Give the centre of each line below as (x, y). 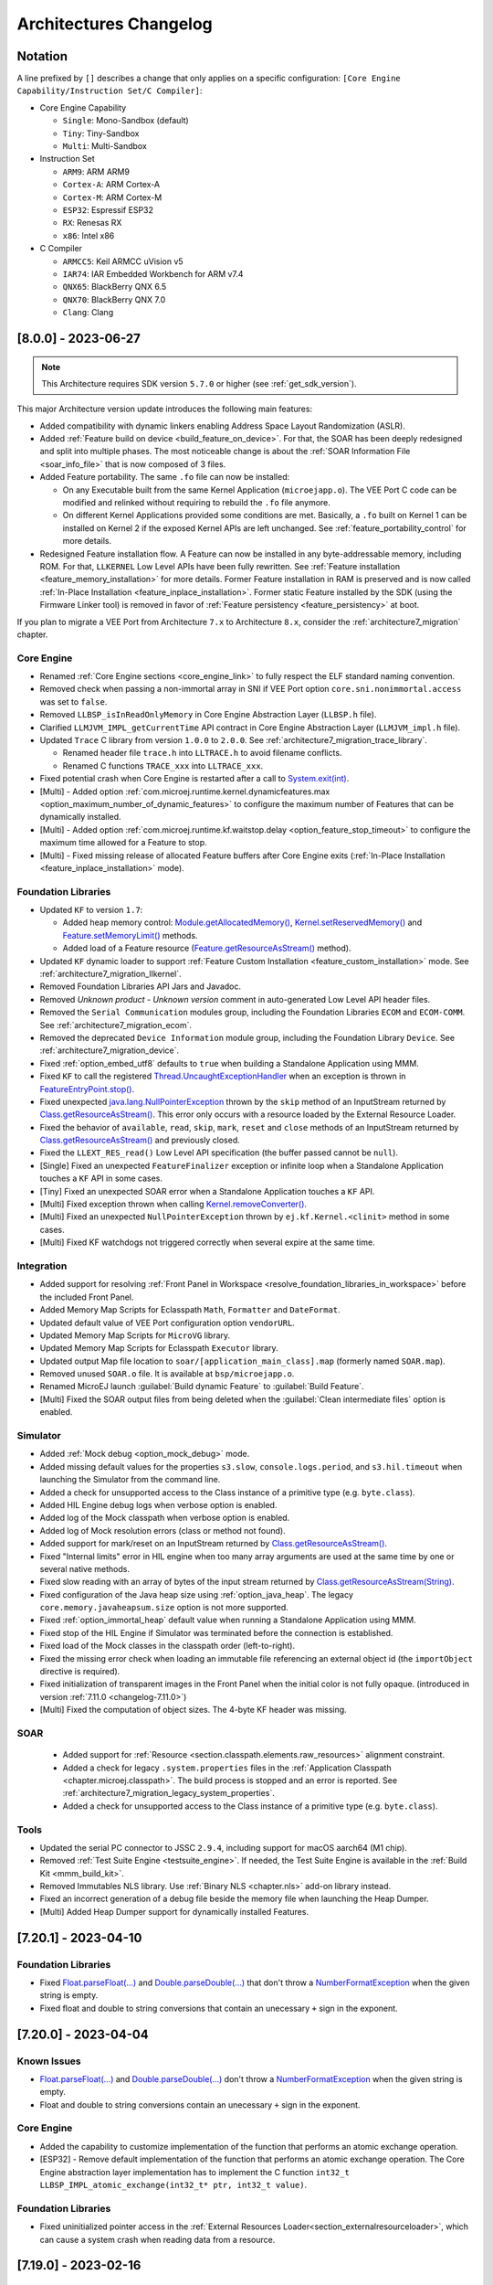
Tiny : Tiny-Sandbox (101, 133)
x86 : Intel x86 (89, 235)
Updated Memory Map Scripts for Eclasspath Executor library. (159, 1348)
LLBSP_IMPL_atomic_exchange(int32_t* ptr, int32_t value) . (173, 2185)
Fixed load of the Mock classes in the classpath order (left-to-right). (168, 1646)
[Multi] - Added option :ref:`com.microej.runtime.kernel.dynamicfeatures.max (185, 792)
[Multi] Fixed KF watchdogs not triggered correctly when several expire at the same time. (207, 1242)
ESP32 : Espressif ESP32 (108, 209)
